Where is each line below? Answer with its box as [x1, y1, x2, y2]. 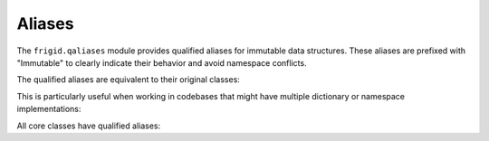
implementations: [16, 104, 81, 115]
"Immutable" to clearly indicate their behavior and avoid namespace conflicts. [16, 57, 307, 68]
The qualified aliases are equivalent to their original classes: [16, 74, 240, 85]
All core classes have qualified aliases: [16, 120, 161, 131]
